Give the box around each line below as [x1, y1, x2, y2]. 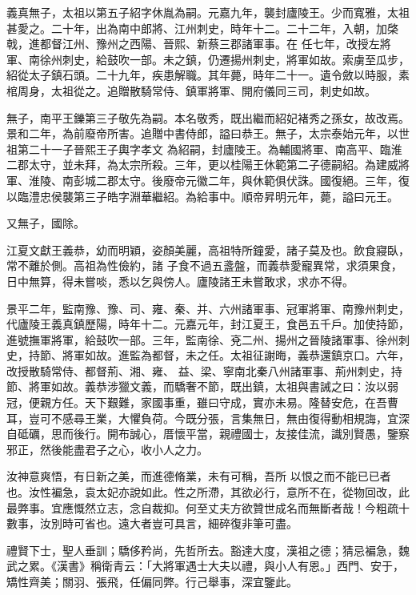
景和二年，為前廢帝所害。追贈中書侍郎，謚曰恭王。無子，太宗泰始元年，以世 [6, 125, 410, 142]
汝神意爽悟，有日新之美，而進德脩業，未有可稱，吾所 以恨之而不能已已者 [6, 468, 391, 484]
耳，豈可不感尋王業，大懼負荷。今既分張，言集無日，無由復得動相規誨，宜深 [6, 409, 410, 426]
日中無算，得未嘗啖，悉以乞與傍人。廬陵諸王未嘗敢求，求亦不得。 [6, 272, 354, 289]
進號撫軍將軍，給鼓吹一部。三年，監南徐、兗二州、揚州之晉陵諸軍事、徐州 [6, 331, 398, 348]
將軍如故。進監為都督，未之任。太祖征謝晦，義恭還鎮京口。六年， [62, 347, 410, 364]
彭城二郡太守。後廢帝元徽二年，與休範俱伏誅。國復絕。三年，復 [73, 171, 410, 188]
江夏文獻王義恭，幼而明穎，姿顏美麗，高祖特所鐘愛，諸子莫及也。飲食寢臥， [6, 241, 410, 258]
